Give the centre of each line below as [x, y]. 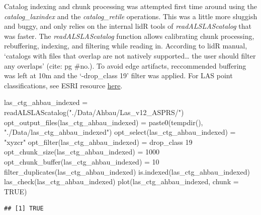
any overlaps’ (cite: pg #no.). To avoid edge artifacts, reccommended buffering [125, 65]
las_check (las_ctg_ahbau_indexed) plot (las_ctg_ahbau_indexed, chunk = [121, 181]
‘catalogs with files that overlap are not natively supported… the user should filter [130, 55]
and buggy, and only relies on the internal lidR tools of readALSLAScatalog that [128, 26]
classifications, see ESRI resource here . [63, 85]
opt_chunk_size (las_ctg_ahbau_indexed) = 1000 [82, 152]
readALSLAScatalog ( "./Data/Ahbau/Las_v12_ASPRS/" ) [94, 112]
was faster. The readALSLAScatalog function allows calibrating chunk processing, [129, 36]
